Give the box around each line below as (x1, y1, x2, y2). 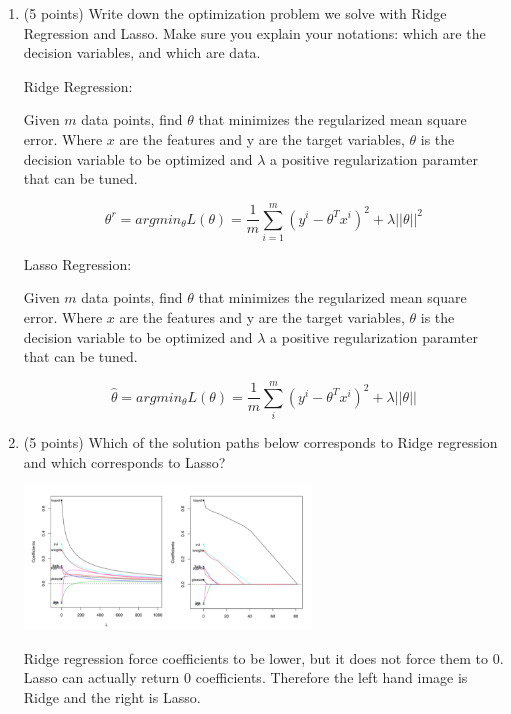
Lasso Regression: (23, 253, 132, 274)
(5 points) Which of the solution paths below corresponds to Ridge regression (23, 431, 498, 452)
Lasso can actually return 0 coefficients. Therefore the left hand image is (23, 667, 468, 688)
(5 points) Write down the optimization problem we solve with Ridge (23, 3, 447, 23)
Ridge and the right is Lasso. (23, 686, 201, 707)
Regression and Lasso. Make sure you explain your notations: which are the (23, 22, 486, 43)
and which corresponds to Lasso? (23, 451, 226, 472)
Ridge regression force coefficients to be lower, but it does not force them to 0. (23, 647, 504, 668)
